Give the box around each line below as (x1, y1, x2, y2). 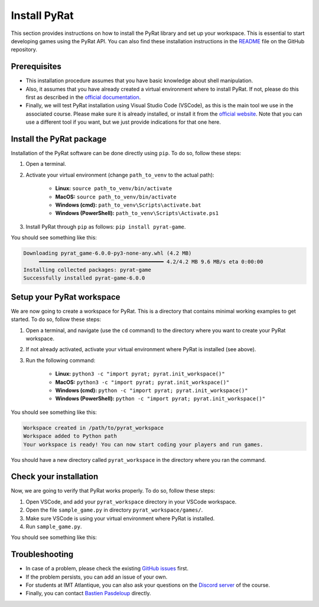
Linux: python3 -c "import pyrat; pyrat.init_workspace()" (55, 370, 225, 377)
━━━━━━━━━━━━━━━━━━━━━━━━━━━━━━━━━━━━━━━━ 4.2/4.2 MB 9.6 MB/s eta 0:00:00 (38, 258, 263, 265)
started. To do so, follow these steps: (11, 316, 102, 323)
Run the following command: (25, 357, 96, 364)
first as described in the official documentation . (25, 94, 141, 101)
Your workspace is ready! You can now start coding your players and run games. (23, 441, 263, 448)
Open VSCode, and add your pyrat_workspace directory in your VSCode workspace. (25, 498, 237, 505)
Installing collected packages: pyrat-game (23, 266, 152, 273)
